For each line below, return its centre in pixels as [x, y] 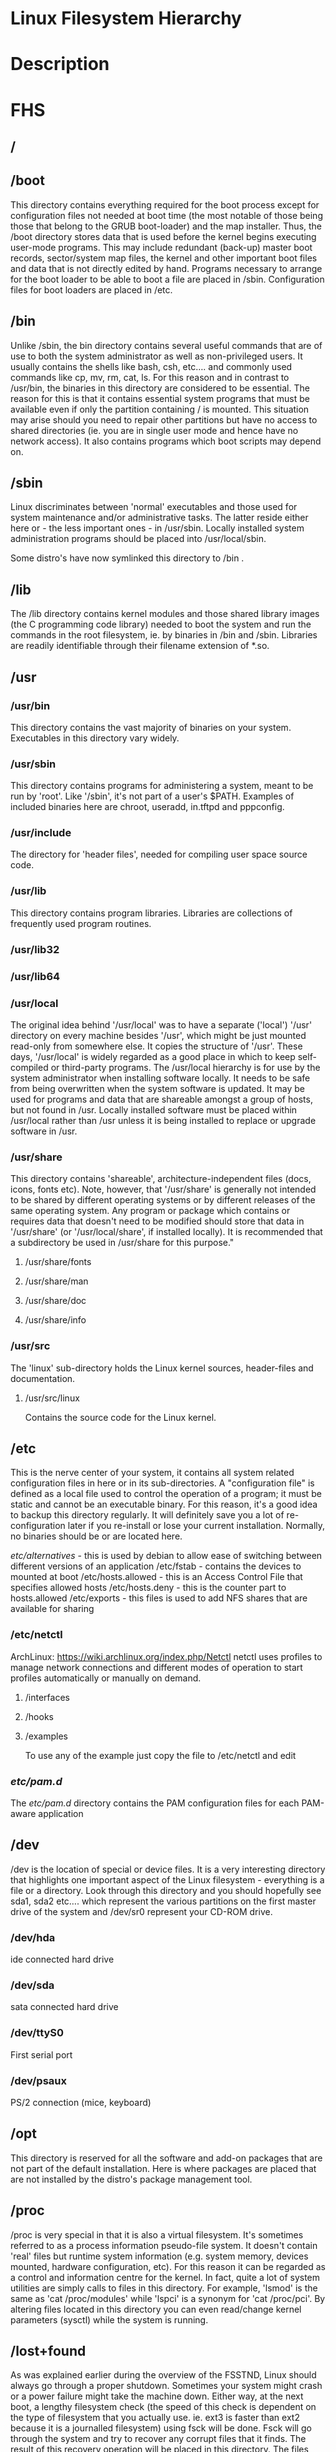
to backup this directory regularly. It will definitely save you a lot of [147, 1515]
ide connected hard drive [62, 1959]
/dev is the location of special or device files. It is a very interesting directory [168, 1869]
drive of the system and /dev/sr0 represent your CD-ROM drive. [141, 1911]
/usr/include [41, 833]
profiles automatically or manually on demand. [106, 1678]
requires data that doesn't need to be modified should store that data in [157, 1221]
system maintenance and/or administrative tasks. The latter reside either [159, 518]
